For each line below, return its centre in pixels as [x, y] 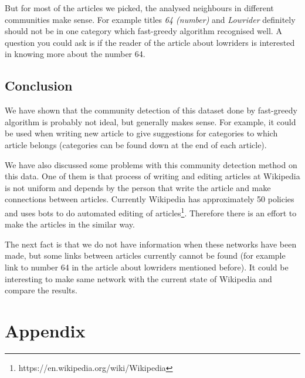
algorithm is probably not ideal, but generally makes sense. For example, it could [150, 121]
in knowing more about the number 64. [75, 54]
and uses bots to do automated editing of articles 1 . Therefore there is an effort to [151, 212]
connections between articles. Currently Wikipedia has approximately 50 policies [150, 199]
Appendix [45, 330]
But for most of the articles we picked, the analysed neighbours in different [139, 8]
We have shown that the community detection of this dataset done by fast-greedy [151, 110]
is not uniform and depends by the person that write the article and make [138, 187]
